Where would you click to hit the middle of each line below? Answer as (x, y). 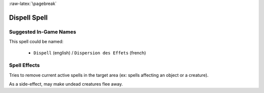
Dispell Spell (28, 17)
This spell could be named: (36, 42)
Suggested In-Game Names (43, 32)
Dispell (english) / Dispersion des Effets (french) (90, 53)
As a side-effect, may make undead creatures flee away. (66, 84)
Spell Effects (24, 65)
